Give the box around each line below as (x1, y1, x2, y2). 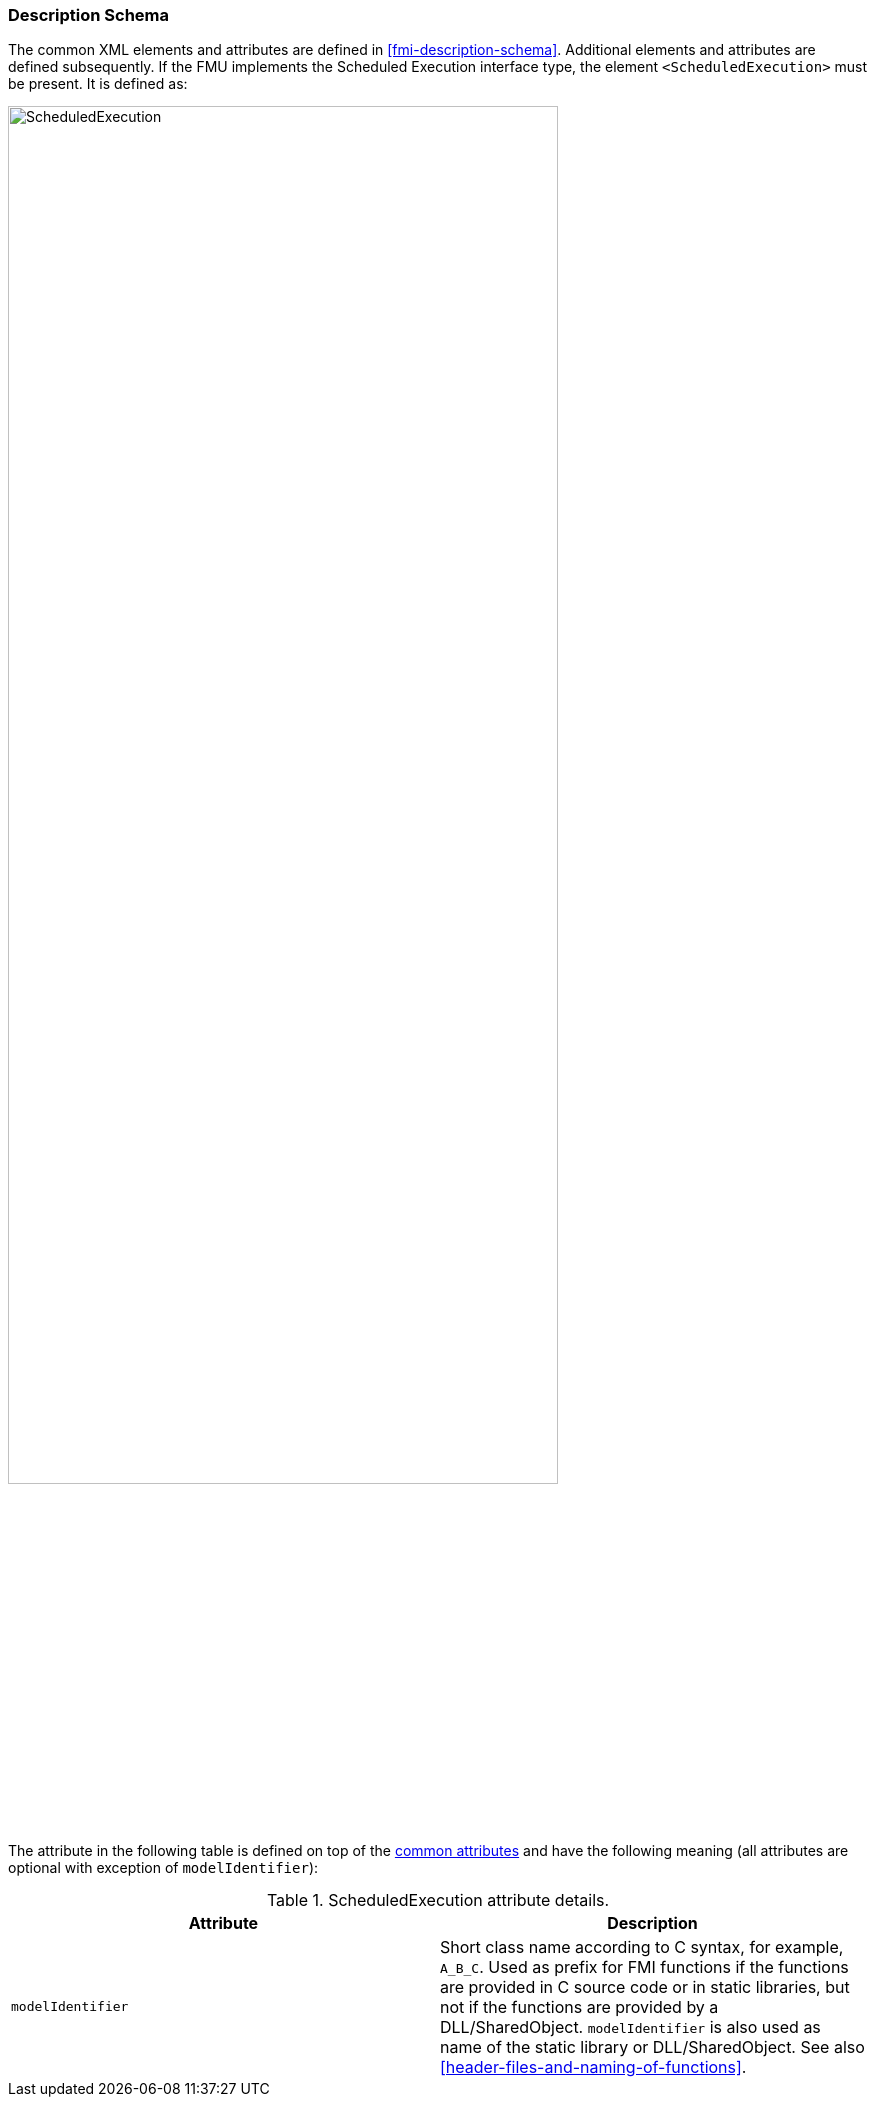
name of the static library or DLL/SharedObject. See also (440, 2036, 865, 2057)
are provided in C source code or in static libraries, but (440, 1976, 850, 1997)
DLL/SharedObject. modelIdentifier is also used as (440, 2016, 821, 2037)
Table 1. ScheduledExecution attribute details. (266, 1889, 610, 1910)
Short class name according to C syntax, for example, (440, 1936, 844, 1957)
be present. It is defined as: (8, 75, 188, 93)
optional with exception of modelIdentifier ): (8, 1858, 319, 1876)
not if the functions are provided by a (440, 1996, 719, 2017)
